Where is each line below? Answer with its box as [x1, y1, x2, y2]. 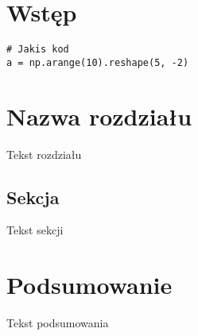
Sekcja [6, 184, 60, 209]
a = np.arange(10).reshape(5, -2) [6, 56, 189, 68]
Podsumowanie [6, 268, 173, 301]
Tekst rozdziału [6, 145, 82, 162]
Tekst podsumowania [6, 315, 109, 331]
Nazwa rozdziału [6, 99, 192, 132]
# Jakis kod [6, 44, 69, 56]
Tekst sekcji [6, 222, 64, 238]
